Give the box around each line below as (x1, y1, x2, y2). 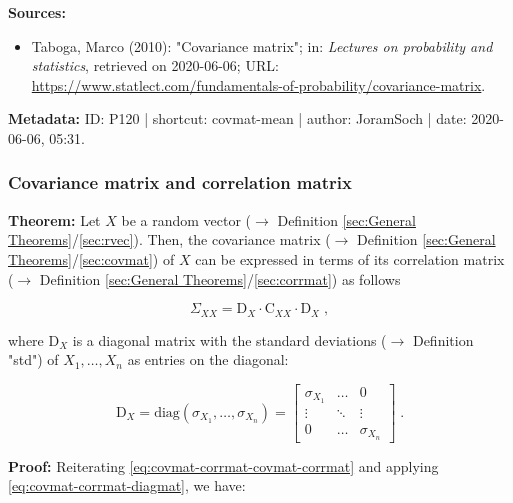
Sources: (8, 2, 66, 22)
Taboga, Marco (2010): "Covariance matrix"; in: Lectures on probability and (31, 35, 493, 56)
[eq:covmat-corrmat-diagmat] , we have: (8, 475, 246, 496)
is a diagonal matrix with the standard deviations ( (72, 329, 387, 350)
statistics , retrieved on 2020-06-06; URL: (31, 55, 279, 76)
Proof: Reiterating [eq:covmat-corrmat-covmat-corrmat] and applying (8, 455, 439, 476)
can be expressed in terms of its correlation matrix (195, 248, 505, 269)
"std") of (8, 349, 59, 370)
